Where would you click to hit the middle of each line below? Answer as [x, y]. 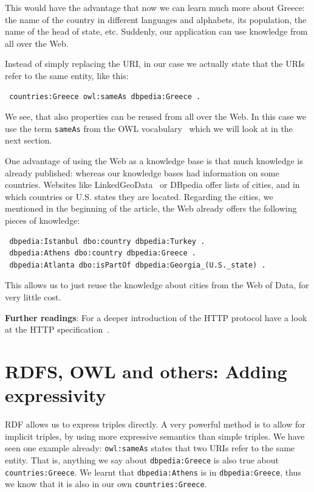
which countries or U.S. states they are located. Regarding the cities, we [139, 196]
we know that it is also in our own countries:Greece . [106, 484]
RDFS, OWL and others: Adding [146, 371]
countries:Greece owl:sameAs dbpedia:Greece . [105, 96]
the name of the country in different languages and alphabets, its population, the [156, 19]
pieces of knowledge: [43, 220]
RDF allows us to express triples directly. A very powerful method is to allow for [155, 424]
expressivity [56, 395]
